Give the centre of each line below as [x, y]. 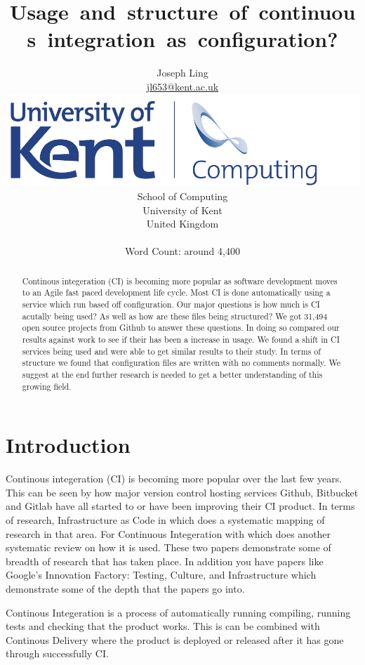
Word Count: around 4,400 [182, 251]
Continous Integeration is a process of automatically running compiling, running [178, 612]
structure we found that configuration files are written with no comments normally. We [181, 363]
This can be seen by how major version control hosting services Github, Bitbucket [182, 492]
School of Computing [182, 196]
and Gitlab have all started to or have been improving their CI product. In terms [180, 506]
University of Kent [182, 210]
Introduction [68, 445]
